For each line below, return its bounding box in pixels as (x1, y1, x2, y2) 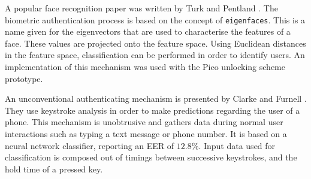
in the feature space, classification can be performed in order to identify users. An (5, 48, 305, 61)
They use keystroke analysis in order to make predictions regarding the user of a (5, 104, 300, 116)
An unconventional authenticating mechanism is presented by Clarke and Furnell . (5, 92, 307, 105)
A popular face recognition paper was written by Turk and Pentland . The (5, 2, 278, 14)
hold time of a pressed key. (5, 162, 103, 175)
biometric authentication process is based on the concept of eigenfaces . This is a (5, 13, 306, 26)
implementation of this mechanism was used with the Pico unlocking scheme (5, 60, 285, 73)
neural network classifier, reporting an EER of (5, 139, 174, 151)
